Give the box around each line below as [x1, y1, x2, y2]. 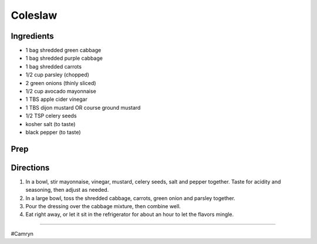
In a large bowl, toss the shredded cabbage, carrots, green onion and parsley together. [25, 194, 235, 202]
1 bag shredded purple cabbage [25, 55, 103, 62]
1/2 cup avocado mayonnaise [25, 88, 96, 95]
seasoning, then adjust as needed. [25, 187, 109, 194]
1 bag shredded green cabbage [25, 47, 102, 54]
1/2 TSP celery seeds [25, 112, 77, 120]
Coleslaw [11, 9, 58, 22]
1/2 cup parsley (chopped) [25, 71, 89, 79]
